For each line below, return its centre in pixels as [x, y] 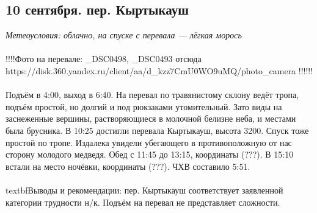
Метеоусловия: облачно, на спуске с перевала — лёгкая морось [124, 35]
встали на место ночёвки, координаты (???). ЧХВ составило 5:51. [128, 166]
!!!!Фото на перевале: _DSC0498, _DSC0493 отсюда [104, 59]
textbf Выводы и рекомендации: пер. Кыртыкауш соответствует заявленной [144, 190]
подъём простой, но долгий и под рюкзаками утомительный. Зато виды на [144, 106]
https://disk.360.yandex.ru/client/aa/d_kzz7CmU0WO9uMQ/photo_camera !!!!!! [159, 70]
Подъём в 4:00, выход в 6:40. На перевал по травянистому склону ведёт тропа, [152, 95]
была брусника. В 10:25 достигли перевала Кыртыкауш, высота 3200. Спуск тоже [157, 130]
